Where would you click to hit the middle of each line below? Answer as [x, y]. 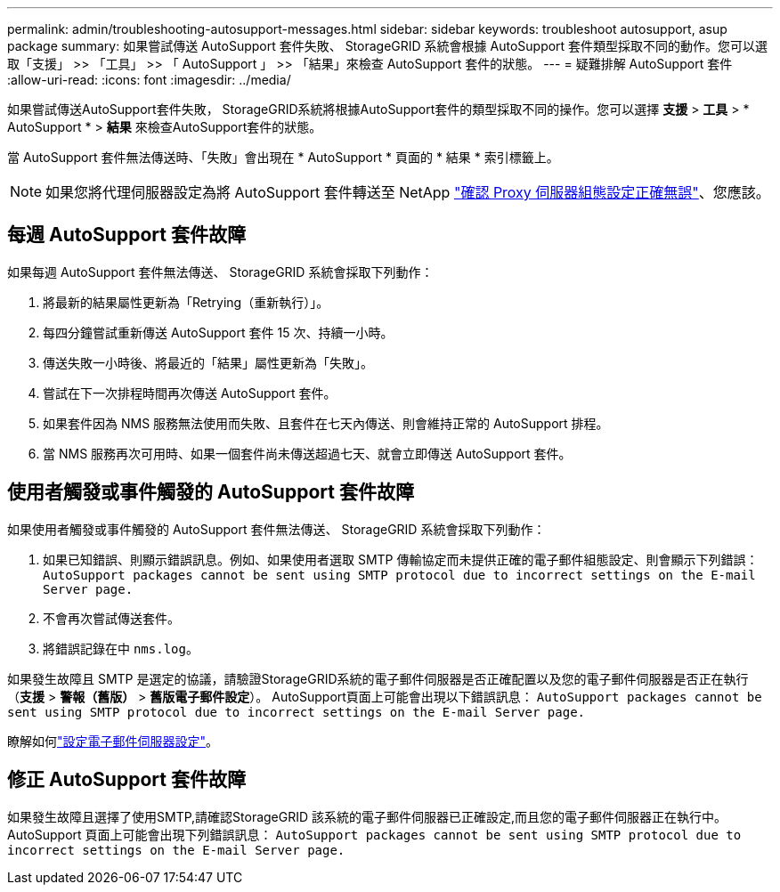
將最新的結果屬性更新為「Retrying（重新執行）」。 [186, 302]
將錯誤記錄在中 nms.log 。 [121, 648]
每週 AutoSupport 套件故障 [126, 235]
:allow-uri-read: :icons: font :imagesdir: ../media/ [149, 80]
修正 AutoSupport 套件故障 [126, 780]
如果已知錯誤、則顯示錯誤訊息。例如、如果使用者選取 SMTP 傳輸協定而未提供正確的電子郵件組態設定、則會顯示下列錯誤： [401, 559]
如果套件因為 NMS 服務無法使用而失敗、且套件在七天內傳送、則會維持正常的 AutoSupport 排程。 [326, 423]
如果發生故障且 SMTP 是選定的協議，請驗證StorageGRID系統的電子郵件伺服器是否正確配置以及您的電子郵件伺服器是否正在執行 [378, 678]
